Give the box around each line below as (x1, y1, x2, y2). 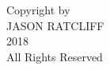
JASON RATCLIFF (6, 17, 104, 33)
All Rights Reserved (6, 48, 103, 64)
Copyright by (6, 2, 70, 17)
